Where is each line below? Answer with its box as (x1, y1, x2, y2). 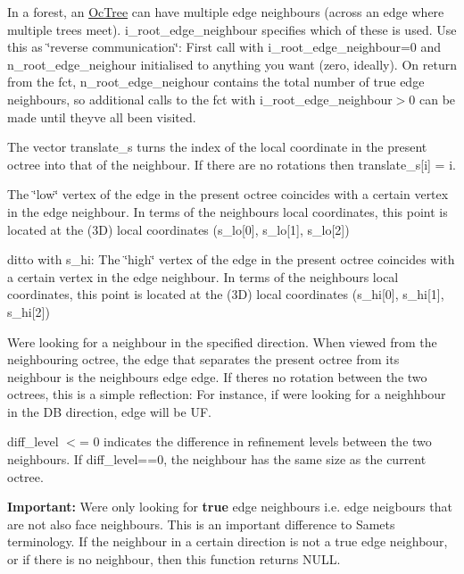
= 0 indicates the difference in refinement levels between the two (79, 432, 432, 451)
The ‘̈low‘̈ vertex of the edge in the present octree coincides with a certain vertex (7, 185, 449, 204)
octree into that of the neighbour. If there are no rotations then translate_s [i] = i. (7, 154, 456, 173)
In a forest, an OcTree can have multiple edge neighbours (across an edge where (7, 3, 444, 21)
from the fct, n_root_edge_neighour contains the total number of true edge (7, 72, 425, 91)
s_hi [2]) (7, 302, 50, 320)
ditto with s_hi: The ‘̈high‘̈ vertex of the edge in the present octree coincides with (7, 250, 455, 269)
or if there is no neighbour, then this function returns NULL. (7, 550, 341, 569)
